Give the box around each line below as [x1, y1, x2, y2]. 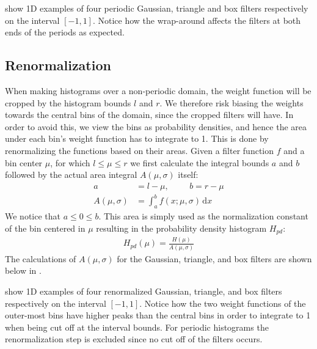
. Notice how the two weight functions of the [139, 296, 306, 309]
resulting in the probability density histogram [96, 221, 267, 234]
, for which [50, 156, 90, 169]
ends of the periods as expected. [5, 26, 125, 39]
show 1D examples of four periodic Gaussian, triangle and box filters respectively [5, 2, 308, 14]
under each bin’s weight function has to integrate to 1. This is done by [5, 132, 269, 145]
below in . [5, 264, 42, 277]
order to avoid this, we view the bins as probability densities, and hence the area [5, 120, 307, 133]
